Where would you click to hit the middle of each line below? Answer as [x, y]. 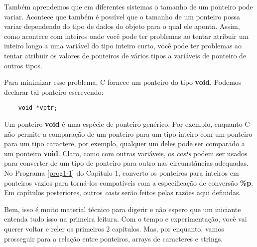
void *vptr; [38, 108]
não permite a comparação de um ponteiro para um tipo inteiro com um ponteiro [128, 133]
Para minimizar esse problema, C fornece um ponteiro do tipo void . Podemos [123, 82]
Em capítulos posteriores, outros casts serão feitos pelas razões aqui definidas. [123, 192]
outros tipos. [23, 65]
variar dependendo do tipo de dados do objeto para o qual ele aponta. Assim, [122, 26]
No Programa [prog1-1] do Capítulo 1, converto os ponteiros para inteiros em [122, 172]
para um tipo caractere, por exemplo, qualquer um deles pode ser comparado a [125, 143]
